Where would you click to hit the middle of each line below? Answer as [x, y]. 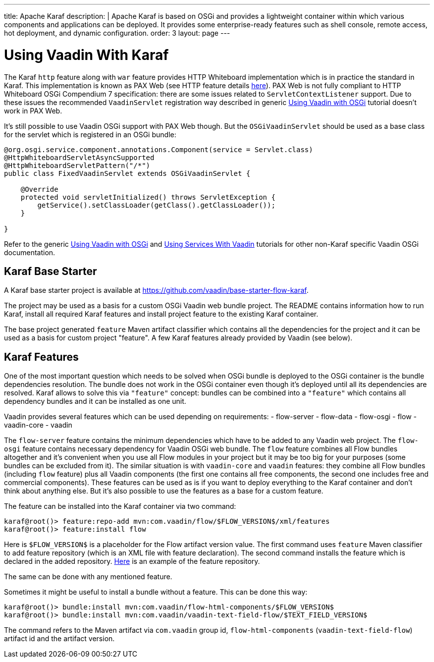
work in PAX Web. [33, 110]
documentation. [30, 252]
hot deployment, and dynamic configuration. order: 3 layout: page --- [117, 33]
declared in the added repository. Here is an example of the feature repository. [132, 561]
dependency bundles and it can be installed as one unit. [95, 401]
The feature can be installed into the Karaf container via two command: [120, 506]
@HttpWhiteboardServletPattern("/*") [77, 165]
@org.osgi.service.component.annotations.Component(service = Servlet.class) [159, 149]
